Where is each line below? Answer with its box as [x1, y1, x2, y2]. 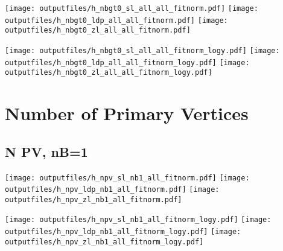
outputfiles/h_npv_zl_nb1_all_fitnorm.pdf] [5, 195, 182, 204]
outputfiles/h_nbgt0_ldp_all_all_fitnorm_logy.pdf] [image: [5, 58, 250, 67]
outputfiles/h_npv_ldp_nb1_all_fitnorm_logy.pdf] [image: [5, 227, 241, 237]
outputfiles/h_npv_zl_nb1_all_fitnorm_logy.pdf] [5, 237, 204, 246]
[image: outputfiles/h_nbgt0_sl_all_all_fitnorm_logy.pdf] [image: [5, 46, 280, 55]
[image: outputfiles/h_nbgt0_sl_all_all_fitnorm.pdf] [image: [5, 4, 258, 13]
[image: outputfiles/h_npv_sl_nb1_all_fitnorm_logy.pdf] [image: [5, 215, 272, 224]
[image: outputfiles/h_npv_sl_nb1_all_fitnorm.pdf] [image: [5, 173, 250, 182]
